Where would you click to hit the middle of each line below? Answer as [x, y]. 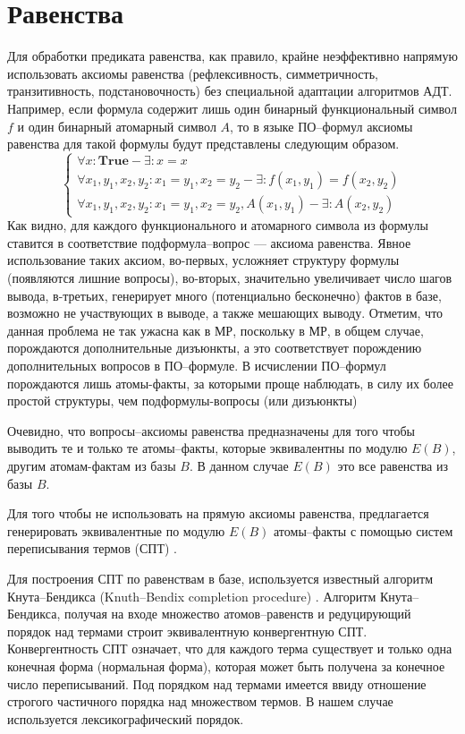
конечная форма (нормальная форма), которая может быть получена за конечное [226, 666]
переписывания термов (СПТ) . [92, 548]
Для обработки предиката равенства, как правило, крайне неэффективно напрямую [232, 56]
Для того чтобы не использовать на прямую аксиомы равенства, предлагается [218, 513]
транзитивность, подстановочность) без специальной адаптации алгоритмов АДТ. [230, 91]
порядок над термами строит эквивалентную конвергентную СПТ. [187, 631]
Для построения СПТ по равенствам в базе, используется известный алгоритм [220, 578]
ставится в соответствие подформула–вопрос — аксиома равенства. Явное [209, 242]
